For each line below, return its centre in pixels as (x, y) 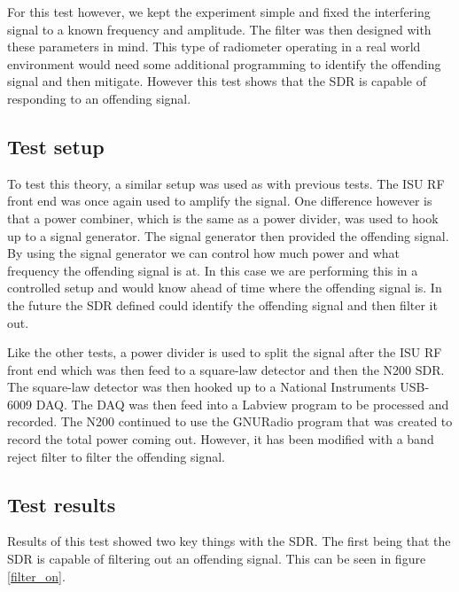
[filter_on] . (36, 576)
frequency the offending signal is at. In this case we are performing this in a (213, 270)
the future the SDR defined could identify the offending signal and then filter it (222, 304)
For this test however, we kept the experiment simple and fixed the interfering (219, 12)
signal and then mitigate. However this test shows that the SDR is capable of (217, 81)
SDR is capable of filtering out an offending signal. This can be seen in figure (217, 559)
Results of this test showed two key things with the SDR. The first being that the (229, 541)
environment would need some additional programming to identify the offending (224, 63)
